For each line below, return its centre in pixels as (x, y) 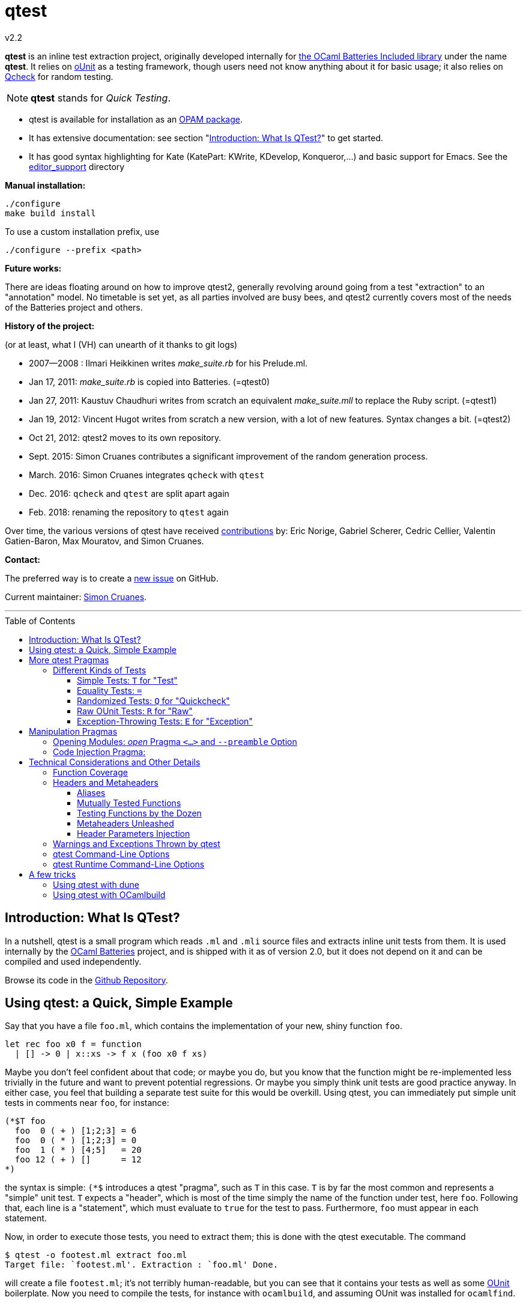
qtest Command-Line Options (111, 854)
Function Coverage (90, 772)
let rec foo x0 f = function (73, 1044)
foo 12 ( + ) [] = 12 (78, 1160)
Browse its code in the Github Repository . (86, 980)
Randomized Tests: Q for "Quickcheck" (153, 700)
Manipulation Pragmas (73, 731)
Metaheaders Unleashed (125, 823)
